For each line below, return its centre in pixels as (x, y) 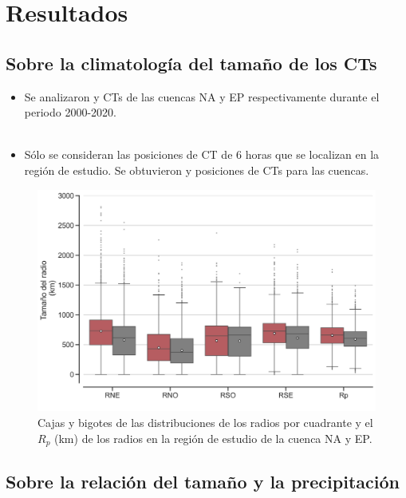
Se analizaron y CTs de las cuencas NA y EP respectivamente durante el (202, 96)
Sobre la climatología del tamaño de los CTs (191, 63)
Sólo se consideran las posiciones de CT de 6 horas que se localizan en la (202, 154)
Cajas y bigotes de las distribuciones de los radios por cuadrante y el (205, 422)
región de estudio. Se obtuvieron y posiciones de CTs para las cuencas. (197, 170)
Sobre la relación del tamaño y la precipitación (203, 482)
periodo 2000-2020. (70, 112)
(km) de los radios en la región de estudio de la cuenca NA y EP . (213, 438)
